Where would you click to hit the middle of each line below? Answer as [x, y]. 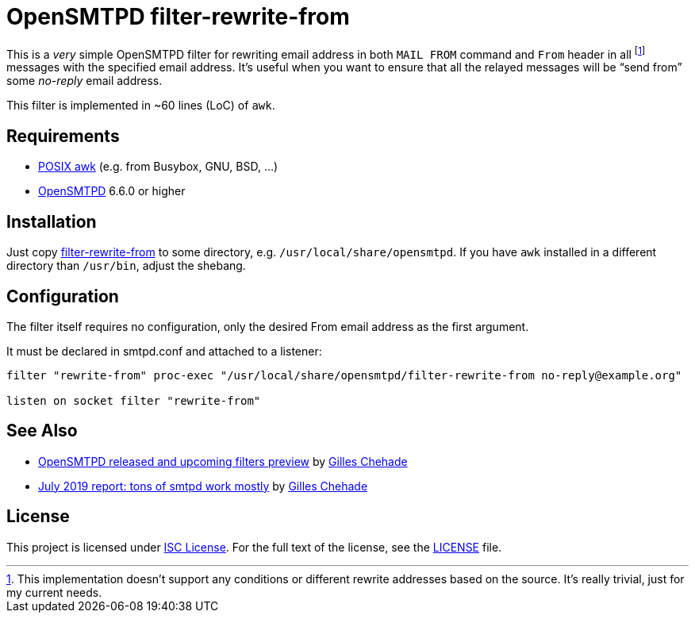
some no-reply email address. [84, 81]
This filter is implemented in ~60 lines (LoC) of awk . [141, 106]
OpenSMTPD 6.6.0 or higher [112, 191]
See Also [42, 431]
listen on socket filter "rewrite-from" [134, 400]
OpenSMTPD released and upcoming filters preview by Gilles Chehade [223, 461]
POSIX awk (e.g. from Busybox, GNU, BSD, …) [158, 167]
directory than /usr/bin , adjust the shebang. [126, 266]
